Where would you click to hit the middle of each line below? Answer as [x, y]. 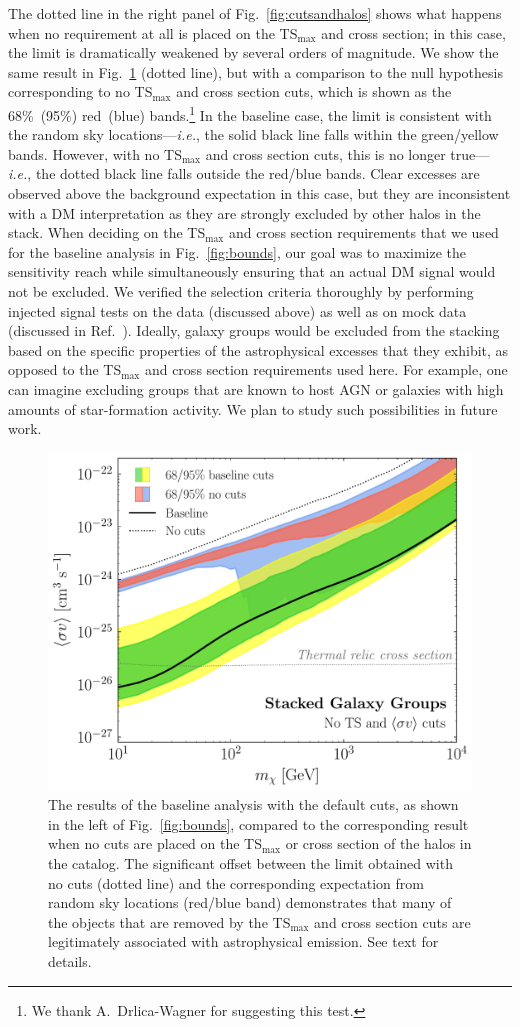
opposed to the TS [65, 369]
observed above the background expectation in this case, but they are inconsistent [259, 193]
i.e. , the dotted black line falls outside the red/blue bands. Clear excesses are [244, 173]
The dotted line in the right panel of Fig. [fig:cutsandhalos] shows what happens [255, 13]
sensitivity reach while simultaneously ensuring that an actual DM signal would [252, 271]
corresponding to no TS [80, 91]
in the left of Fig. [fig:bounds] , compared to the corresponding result [258, 823]
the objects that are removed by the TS [169, 921]
